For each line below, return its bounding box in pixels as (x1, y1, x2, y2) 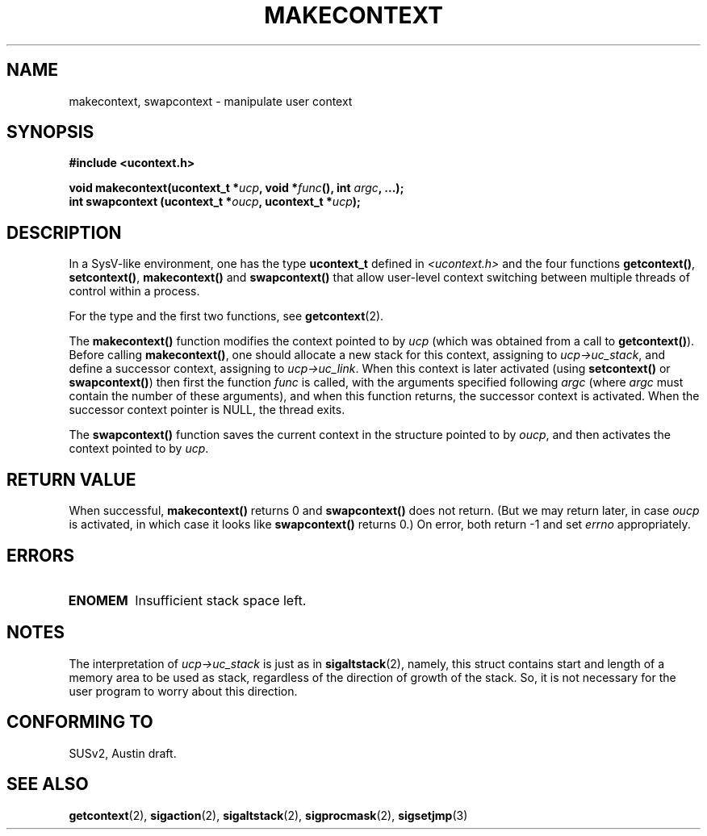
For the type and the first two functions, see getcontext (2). (69, 309, 384, 324)
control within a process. (69, 284, 200, 299)
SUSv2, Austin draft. (69, 746, 177, 760)
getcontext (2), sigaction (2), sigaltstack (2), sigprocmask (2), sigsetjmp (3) (69, 808, 468, 822)
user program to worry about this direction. (69, 683, 298, 698)
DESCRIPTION (6, 222, 122, 243)
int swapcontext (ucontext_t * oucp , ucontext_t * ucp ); (69, 194, 361, 209)
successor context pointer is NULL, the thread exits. (69, 403, 345, 417)
